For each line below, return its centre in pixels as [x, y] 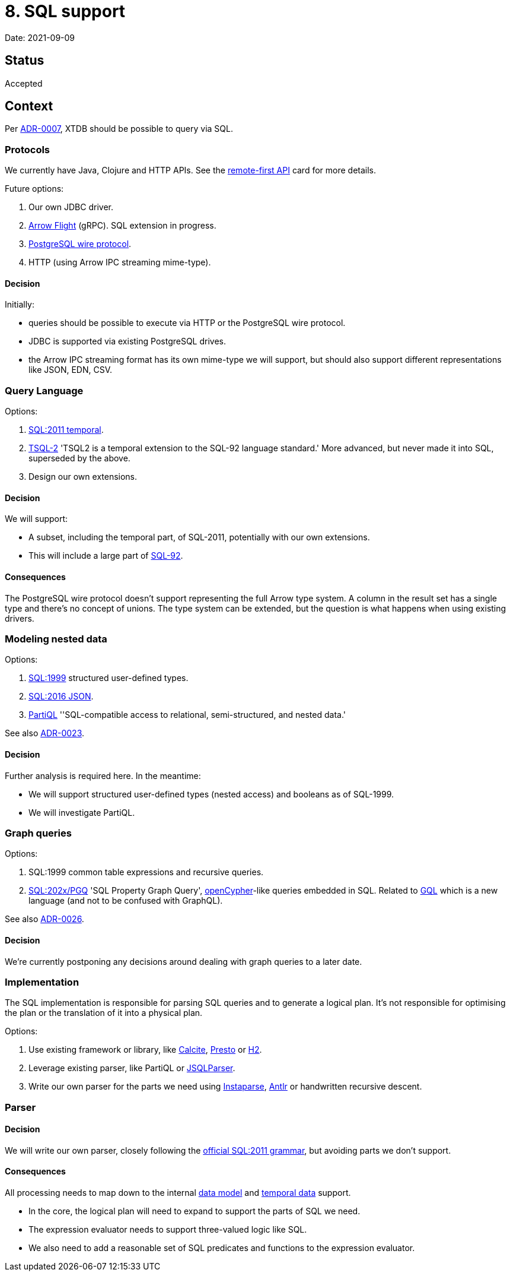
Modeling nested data [56, 639]
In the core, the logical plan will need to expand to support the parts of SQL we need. [195, 1211]
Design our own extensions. [83, 477]
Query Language [44, 390]
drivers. [20, 618]
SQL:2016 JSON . [61, 696]
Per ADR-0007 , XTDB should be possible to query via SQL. [119, 129]
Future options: [34, 189]
